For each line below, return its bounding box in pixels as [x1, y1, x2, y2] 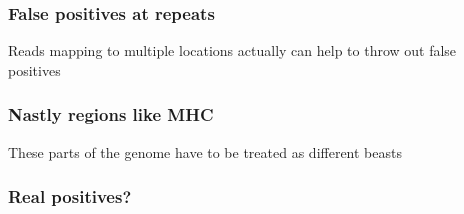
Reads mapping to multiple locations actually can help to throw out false [8, 40, 457, 61]
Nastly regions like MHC [8, 102, 214, 127]
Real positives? [8, 184, 132, 209]
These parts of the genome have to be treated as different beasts [8, 141, 402, 162]
